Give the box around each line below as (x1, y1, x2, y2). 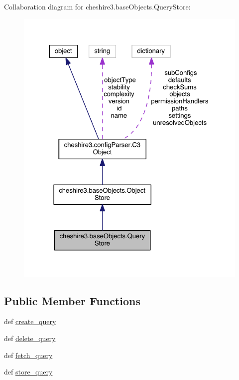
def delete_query (4, 333, 56, 343)
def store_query (4, 367, 53, 377)
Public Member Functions (4, 293, 140, 308)
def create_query (4, 316, 56, 327)
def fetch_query (4, 350, 53, 360)
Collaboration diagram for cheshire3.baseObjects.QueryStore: (4, 1, 191, 11)
